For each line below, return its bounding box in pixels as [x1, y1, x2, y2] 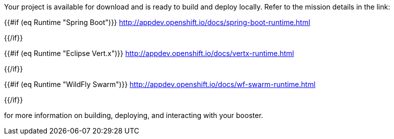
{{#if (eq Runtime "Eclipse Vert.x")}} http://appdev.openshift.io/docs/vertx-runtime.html [4, 49, 294, 57]
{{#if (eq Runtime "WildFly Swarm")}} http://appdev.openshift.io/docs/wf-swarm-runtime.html [4, 80, 316, 88]
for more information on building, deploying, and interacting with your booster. [4, 111, 263, 119]
